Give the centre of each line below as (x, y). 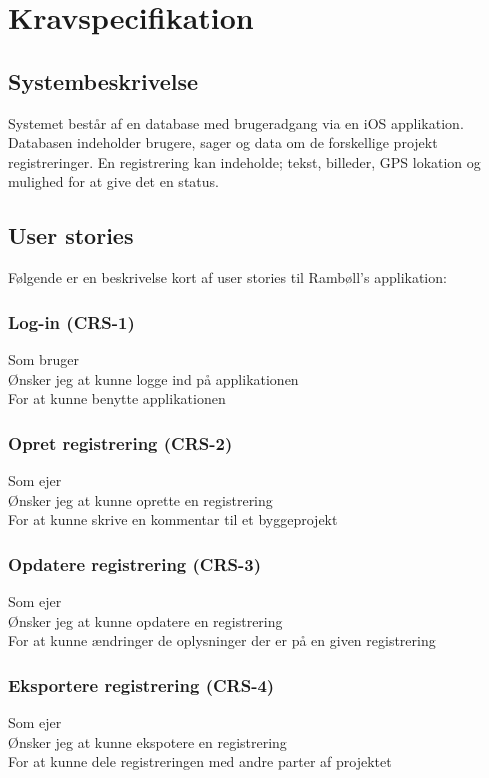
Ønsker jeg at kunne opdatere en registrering (145, 620)
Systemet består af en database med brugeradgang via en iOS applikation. (236, 122)
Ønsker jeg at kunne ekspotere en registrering (147, 741)
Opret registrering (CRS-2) (120, 442)
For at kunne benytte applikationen (117, 398)
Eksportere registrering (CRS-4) (141, 684)
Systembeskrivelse (103, 80)
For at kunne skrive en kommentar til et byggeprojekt (173, 519)
